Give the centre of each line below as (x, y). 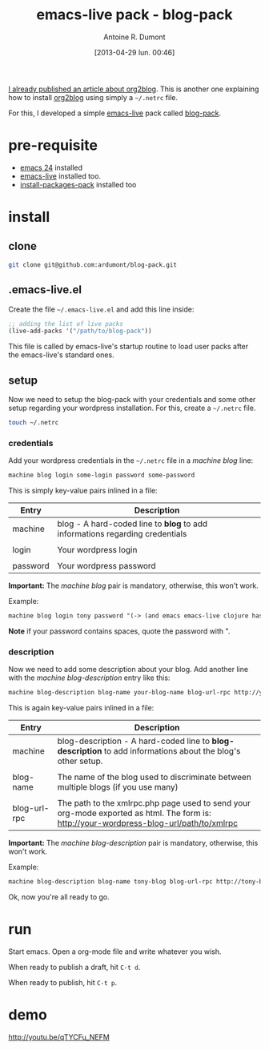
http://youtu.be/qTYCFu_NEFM (59, 1037)
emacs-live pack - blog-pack (134, 15)
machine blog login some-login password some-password (102, 475)
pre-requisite (53, 145)
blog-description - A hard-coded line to (134, 741)
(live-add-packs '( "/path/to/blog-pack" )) (80, 331)
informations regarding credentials (122, 534)
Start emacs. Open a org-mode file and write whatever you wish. (115, 951)
